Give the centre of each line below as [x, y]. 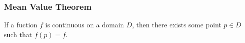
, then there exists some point [177, 25]
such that [18, 34]
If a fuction [21, 25]
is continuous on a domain [85, 25]
